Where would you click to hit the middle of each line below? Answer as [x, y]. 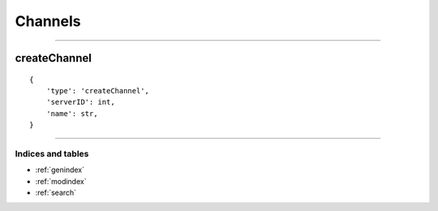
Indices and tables [52, 153]
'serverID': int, [80, 102]
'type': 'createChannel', [98, 90]
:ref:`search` [56, 193]
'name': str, [72, 113]
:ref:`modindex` [61, 181]
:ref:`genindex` [60, 170]
